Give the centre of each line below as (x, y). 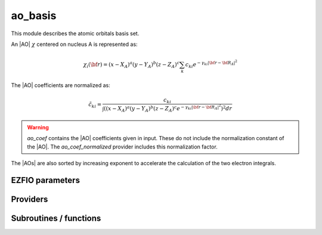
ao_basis (34, 16)
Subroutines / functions (56, 218)
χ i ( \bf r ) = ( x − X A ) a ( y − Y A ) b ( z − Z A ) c (131, 65)
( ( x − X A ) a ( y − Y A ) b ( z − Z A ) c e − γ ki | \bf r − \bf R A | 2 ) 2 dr (168, 108)
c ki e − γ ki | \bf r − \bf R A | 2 (211, 64)
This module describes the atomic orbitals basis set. (75, 33)
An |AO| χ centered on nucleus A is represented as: (74, 44)
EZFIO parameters (46, 180)
